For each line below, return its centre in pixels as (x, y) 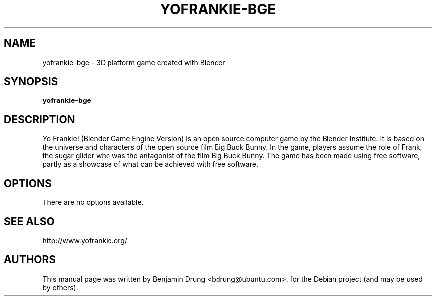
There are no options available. (93, 202)
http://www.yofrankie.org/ (85, 240)
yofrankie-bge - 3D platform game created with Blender (134, 62)
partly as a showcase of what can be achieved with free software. (150, 164)
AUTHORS (30, 260)
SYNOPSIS (31, 82)
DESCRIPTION (40, 119)
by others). (60, 287)
